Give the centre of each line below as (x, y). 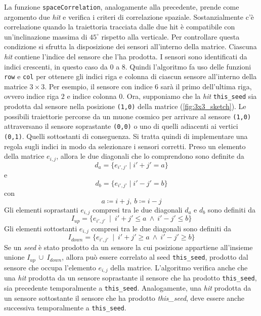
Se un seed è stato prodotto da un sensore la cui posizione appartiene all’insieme (128, 247)
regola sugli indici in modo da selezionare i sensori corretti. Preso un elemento (125, 146)
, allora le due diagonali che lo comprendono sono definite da (150, 156)
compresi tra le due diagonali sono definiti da (161, 228)
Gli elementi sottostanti (41, 228)
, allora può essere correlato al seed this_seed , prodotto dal (155, 257)
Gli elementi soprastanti (41, 209)
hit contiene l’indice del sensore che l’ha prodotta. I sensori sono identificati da (126, 57)
